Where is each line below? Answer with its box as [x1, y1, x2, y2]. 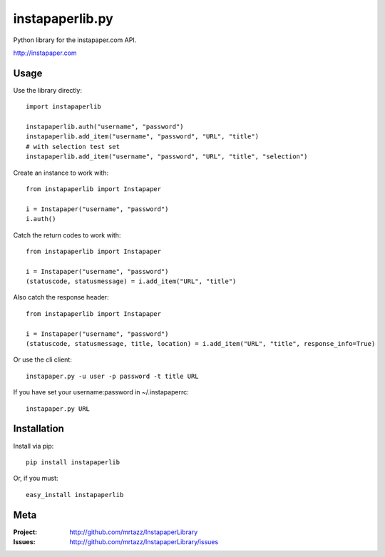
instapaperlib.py [13, 11, 113, 26]
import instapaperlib [26, 103, 101, 111]
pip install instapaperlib [26, 458, 120, 466]
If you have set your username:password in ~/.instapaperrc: [13, 388, 189, 397]
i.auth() [26, 215, 56, 223]
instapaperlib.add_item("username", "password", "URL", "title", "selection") [26, 153, 308, 160]
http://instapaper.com [13, 48, 78, 57]
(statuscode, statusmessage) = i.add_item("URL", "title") [26, 277, 237, 285]
